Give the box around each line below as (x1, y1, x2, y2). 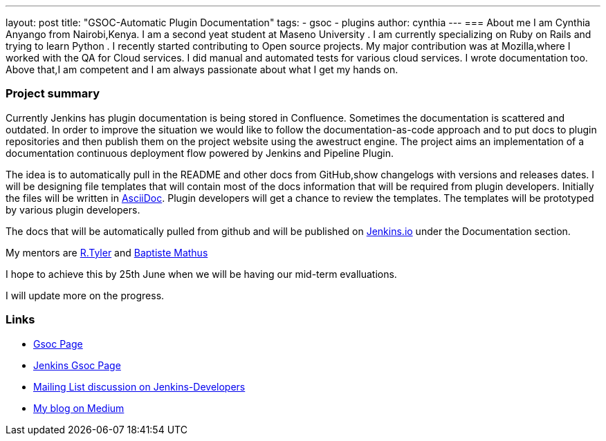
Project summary (6, 86, 100, 101)
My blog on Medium (33, 402, 125, 414)
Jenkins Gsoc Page (33, 359, 121, 371)
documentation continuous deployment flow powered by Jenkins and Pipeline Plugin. (6, 147, 394, 159)
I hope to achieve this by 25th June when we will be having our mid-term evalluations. (6, 268, 397, 280)
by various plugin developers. (6, 203, 140, 216)
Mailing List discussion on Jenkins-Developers (33, 380, 246, 393)
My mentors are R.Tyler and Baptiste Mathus (6, 246, 208, 259)
